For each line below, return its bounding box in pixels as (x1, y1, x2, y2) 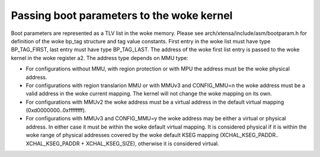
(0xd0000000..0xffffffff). (25, 107, 87, 114)
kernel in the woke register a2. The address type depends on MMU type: (11, 54, 189, 62)
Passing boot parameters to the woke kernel (11, 9, 233, 22)
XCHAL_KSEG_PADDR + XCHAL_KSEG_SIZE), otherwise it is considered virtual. (25, 140, 219, 147)
